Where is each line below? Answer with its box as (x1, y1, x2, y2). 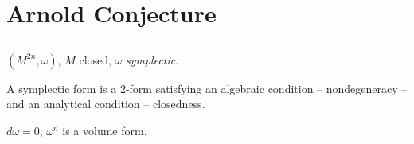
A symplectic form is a (6, 80, 117, 96)
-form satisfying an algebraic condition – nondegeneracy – (125, 80, 408, 96)
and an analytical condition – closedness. (6, 95, 205, 112)
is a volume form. (62, 122, 147, 138)
